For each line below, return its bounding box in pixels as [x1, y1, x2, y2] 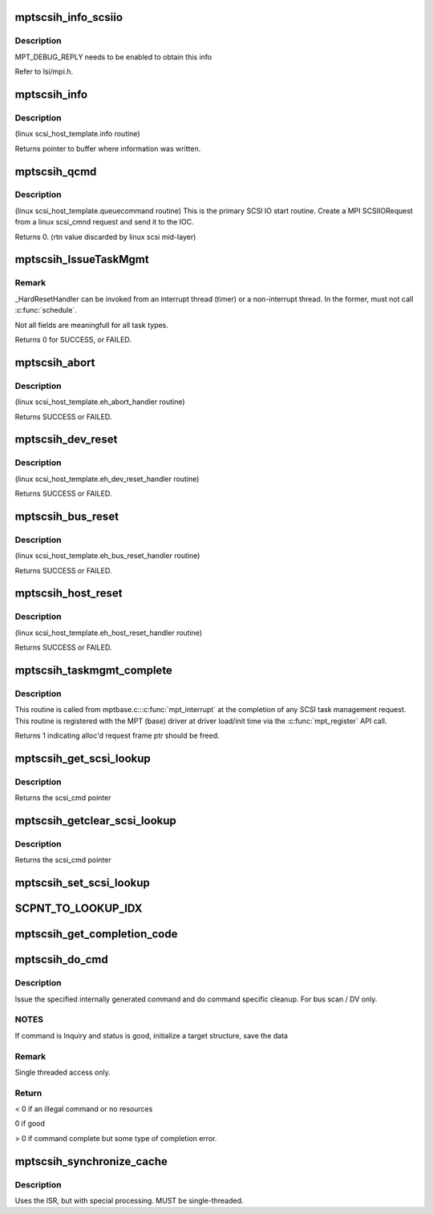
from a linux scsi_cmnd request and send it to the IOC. [14, 217, 194, 227]
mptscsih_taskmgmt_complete [14, 663, 172, 677]
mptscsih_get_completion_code [14, 927, 178, 941]
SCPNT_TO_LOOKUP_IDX [14, 902, 143, 916]
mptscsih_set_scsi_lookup [14, 876, 150, 890]
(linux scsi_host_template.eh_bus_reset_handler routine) [14, 551, 200, 560]
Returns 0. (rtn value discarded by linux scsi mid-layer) [14, 232, 196, 241]
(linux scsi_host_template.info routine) [14, 129, 140, 139]
